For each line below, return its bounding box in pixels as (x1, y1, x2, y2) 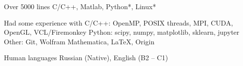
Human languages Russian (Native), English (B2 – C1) (4, 53, 168, 63)
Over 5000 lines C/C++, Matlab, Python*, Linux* (4, 1, 156, 11)
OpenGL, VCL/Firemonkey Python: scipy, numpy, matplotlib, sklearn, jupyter (4, 27, 240, 37)
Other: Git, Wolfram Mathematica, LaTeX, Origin (4, 36, 155, 46)
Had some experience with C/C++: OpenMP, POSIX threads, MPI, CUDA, (4, 17, 233, 27)
